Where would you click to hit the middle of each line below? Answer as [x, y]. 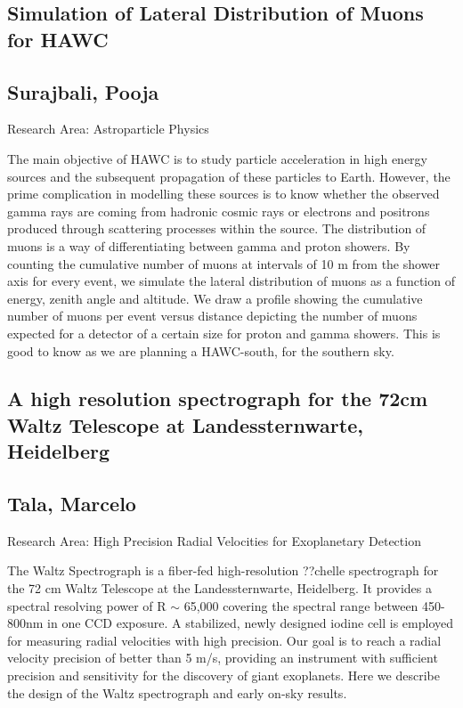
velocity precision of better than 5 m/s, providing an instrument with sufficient [223, 658]
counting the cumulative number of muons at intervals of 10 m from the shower [224, 263]
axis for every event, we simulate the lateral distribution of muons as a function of [231, 281]
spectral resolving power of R [87, 605]
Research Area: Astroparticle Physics [108, 129]
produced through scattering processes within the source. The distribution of [217, 228]
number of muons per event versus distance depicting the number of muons [212, 316]
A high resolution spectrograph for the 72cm [218, 399]
